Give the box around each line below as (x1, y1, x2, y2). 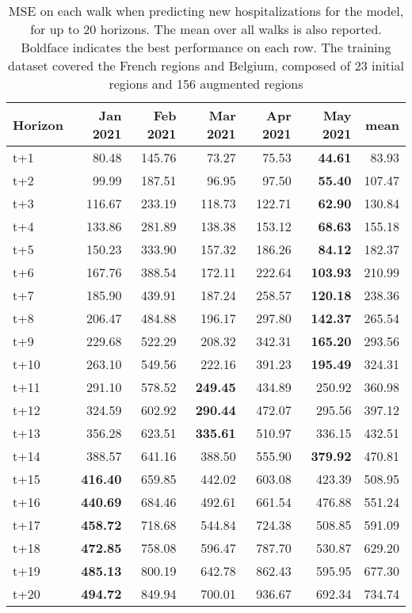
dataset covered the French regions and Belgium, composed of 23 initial (8, 56, 404, 74)
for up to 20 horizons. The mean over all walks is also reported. (30, 20, 382, 38)
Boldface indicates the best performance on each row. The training (21, 38, 391, 56)
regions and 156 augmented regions (109, 74, 303, 93)
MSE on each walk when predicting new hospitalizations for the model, (8, 2, 404, 20)
